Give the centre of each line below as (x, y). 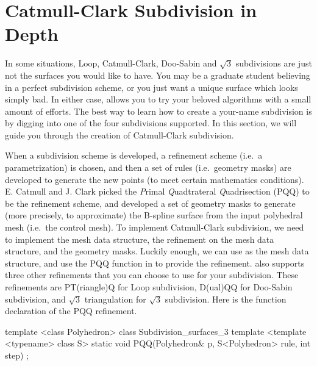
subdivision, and (35, 299)
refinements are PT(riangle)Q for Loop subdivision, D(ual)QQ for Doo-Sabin (149, 287)
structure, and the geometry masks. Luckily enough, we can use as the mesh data (157, 251)
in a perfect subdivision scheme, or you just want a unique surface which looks (151, 87)
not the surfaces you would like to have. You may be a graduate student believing (158, 75)
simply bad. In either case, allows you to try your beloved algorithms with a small (158, 99)
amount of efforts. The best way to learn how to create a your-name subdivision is (158, 111)
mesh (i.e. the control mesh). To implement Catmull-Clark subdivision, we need (155, 227)
